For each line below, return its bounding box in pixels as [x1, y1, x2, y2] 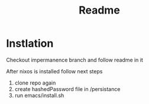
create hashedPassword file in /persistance [14, 85, 121, 92]
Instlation [6, 37, 54, 50]
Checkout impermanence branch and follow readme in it [6, 56, 144, 63]
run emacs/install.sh [14, 92, 64, 99]
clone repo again [14, 79, 56, 86]
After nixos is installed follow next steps [6, 67, 103, 74]
